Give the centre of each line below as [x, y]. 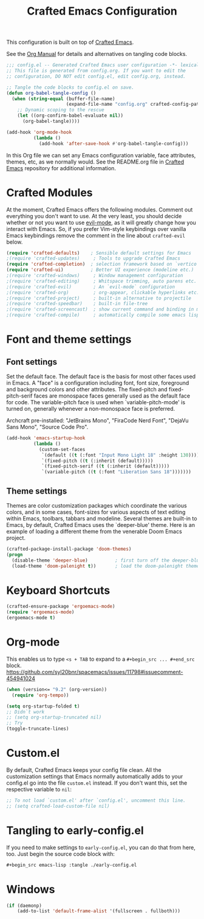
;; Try [15, 723]
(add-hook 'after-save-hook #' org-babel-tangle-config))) [114, 143]
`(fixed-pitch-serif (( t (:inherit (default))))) [106, 466]
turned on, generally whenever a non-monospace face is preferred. [91, 409]
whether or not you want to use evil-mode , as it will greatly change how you [101, 222]
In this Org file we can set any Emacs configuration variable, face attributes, [101, 155]
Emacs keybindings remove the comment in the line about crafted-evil [96, 235]
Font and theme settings [69, 339]
